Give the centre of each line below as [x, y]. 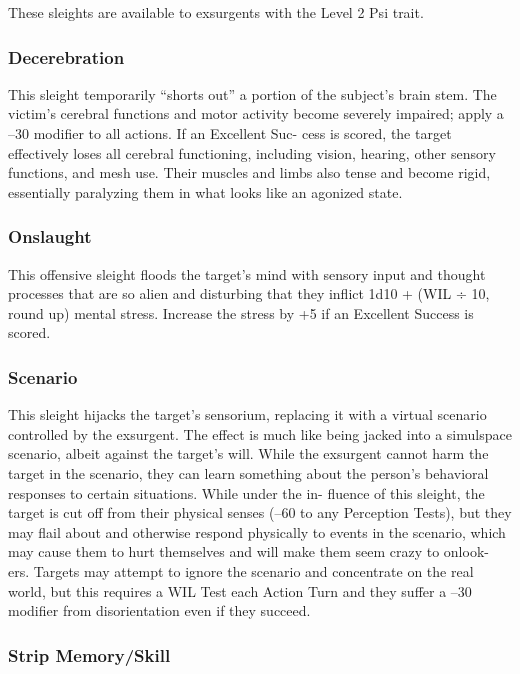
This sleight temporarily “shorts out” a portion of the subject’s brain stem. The [252, 93]
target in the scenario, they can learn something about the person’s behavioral [248, 472]
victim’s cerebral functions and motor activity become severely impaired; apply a [256, 113]
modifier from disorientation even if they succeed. [159, 610]
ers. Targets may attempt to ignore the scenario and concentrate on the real [241, 570]
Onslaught [50, 236]
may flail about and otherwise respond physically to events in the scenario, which [257, 531]
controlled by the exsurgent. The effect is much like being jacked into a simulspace [260, 433]
